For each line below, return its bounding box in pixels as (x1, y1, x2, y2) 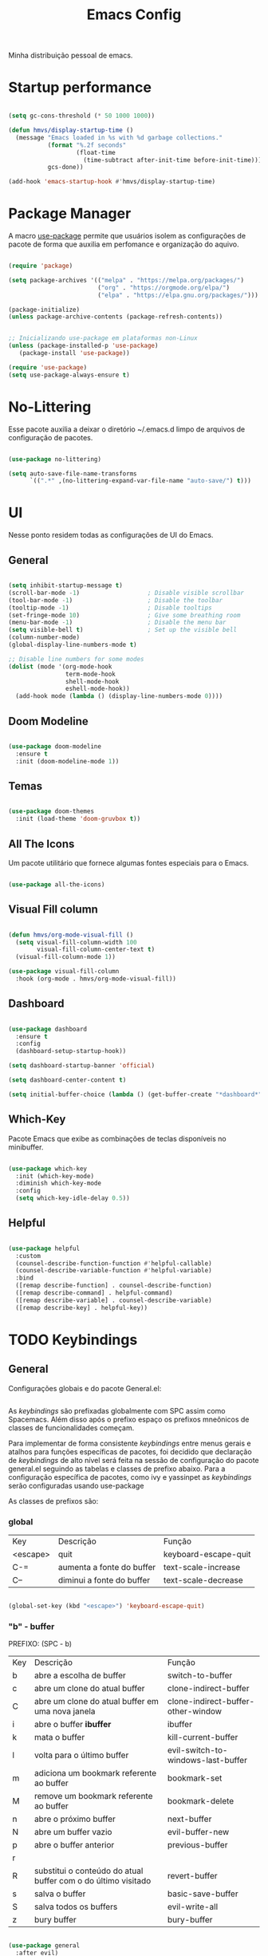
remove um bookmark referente (34, 1791, 153, 1802)
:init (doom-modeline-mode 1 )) (15, 757, 120, 765)
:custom (15, 1252, 41, 1260)
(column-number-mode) (8, 633, 81, 641)
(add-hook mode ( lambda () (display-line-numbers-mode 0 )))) (15, 692, 223, 700)
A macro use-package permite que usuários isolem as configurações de (8, 231, 246, 241)
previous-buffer (167, 1840, 228, 1851)
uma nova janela (34, 1706, 96, 1717)
